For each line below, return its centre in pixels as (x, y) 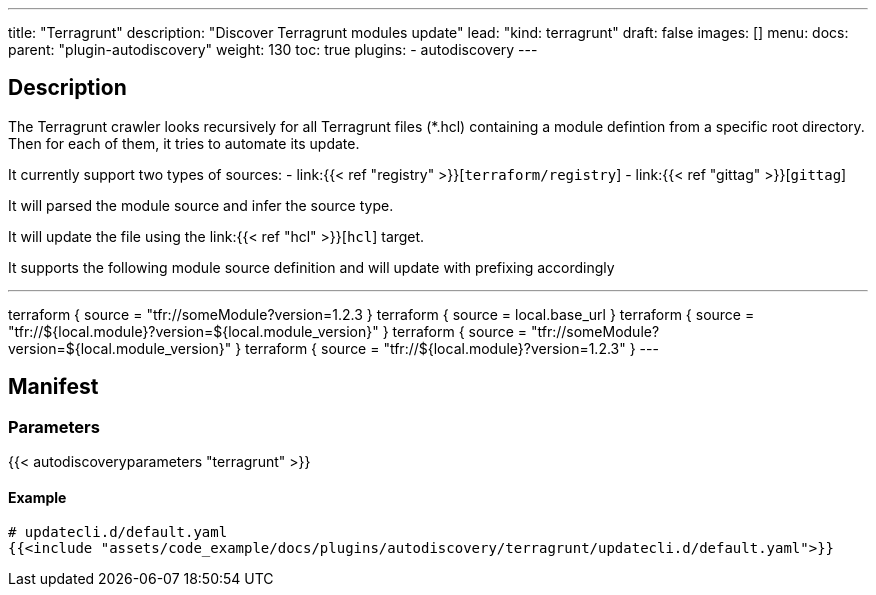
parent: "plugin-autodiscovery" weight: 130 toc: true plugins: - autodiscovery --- (273, 49)
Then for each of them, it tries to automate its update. (184, 143)
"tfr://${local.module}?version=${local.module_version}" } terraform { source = (268, 331)
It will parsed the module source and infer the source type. (201, 205)
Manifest (53, 387)
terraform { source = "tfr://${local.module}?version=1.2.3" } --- (452, 348)
